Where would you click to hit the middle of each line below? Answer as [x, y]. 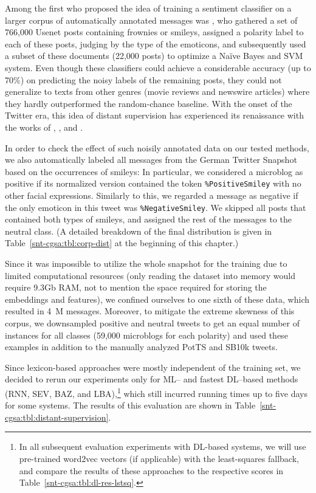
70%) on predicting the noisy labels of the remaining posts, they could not [143, 79]
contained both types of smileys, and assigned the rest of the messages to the [149, 219]
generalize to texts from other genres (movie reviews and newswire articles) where [157, 91]
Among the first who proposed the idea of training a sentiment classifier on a [148, 8]
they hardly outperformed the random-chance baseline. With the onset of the [149, 103]
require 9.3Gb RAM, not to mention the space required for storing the [136, 287]
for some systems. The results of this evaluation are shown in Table [130, 405]
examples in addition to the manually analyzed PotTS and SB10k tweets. [141, 347]
